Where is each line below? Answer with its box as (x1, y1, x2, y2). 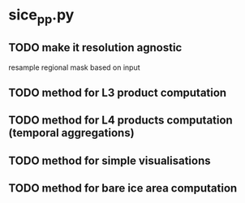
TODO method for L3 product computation (8, 85, 227, 99)
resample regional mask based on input (8, 63, 140, 72)
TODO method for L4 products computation (8, 114, 233, 127)
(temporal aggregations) (8, 126, 135, 140)
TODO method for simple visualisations (8, 153, 211, 167)
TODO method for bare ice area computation (8, 181, 238, 196)
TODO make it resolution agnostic (8, 41, 183, 54)
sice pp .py (8, 6, 75, 27)
